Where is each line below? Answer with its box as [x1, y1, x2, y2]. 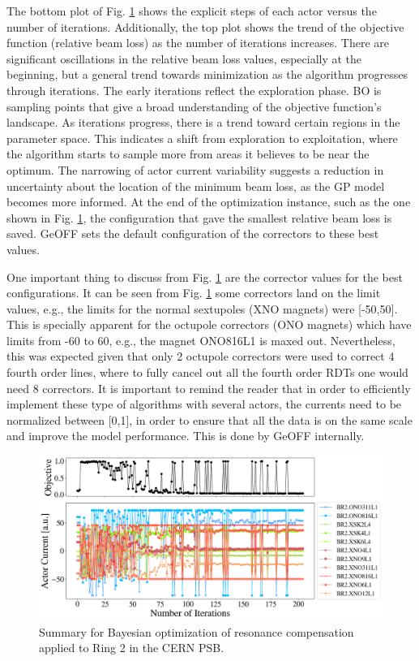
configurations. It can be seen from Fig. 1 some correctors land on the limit [6, 284, 381, 301]
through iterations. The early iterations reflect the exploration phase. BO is [6, 81, 382, 98]
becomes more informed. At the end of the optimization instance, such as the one [6, 193, 411, 210]
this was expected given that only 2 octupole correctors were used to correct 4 [6, 348, 395, 365]
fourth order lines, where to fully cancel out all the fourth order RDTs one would [6, 364, 408, 381]
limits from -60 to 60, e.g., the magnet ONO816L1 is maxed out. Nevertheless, [6, 331, 395, 348]
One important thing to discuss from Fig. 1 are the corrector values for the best [6, 268, 403, 285]
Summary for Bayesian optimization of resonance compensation [39, 623, 354, 640]
